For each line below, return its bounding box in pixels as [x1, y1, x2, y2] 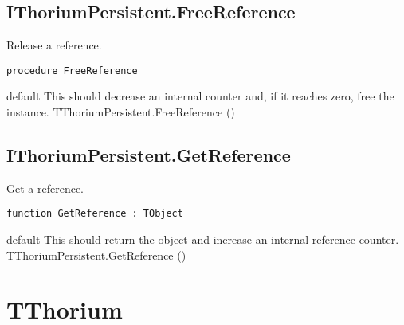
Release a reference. [6, 37, 102, 53]
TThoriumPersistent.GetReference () [6, 246, 186, 263]
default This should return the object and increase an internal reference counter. [6, 231, 399, 248]
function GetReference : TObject [6, 208, 183, 220]
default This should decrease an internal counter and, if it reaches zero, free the [6, 88, 394, 104]
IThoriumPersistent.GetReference [6, 143, 291, 167]
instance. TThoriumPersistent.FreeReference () [6, 104, 235, 120]
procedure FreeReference [6, 65, 138, 76]
